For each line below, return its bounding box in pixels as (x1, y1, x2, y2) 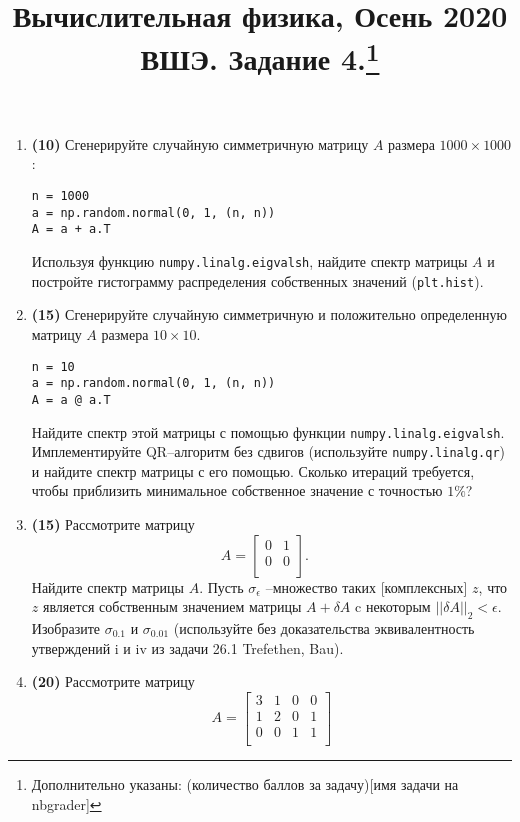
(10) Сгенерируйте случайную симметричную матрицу (31, 133, 369, 154)
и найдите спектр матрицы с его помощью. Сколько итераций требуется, (31, 460, 475, 481)
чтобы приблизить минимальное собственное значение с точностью (31, 480, 443, 501)
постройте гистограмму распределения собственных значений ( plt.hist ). (31, 270, 484, 291)
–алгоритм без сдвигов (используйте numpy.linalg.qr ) (167, 441, 506, 462)
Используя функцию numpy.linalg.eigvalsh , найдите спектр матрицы (31, 251, 468, 272)
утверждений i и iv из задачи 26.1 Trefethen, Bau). (31, 637, 344, 658)
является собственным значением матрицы (42, 596, 302, 617)
